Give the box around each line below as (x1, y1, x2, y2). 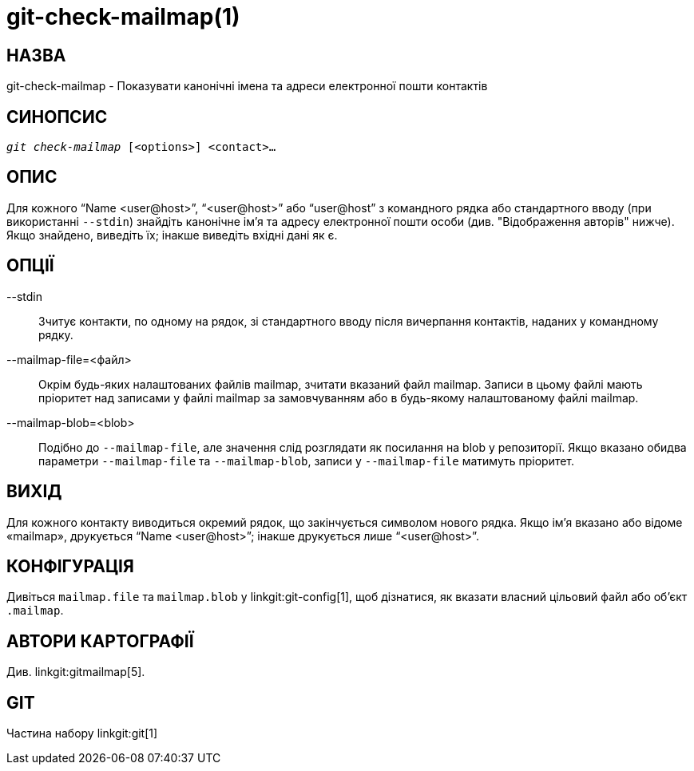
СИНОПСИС (6, 106, 108, 127)
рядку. (38, 327, 73, 342)
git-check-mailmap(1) (6, 3, 240, 30)
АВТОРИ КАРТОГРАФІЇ (6, 631, 194, 651)
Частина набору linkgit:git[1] (6, 726, 158, 741)
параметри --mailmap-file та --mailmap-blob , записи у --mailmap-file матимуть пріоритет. (38, 453, 575, 468)
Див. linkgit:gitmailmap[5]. (6, 665, 145, 679)
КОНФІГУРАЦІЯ (6, 556, 134, 576)
